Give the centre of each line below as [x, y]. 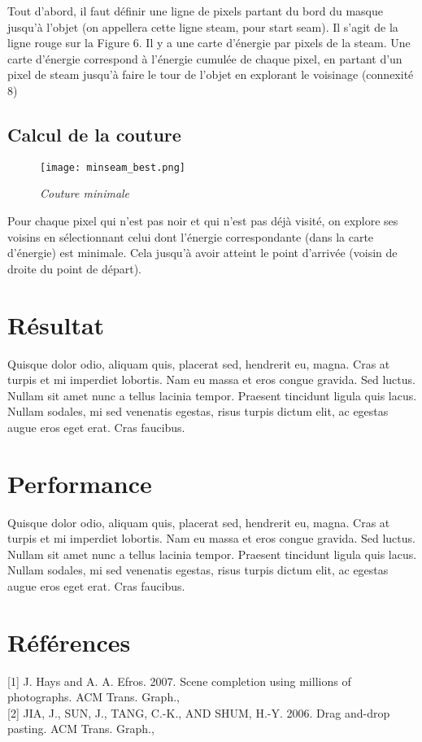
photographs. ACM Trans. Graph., [94, 697]
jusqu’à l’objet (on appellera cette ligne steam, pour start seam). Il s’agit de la [203, 26]
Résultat [56, 324]
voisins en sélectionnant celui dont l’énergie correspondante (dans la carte [191, 236]
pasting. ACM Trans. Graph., [81, 729]
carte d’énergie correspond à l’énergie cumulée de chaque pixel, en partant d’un [205, 58]
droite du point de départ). [75, 268]
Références [69, 642]
